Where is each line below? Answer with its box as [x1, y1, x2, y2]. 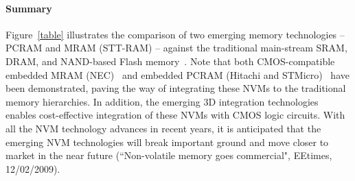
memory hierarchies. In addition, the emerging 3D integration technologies [5, 94, 319, 108]
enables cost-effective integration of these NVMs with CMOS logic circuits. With [5, 108, 345, 122]
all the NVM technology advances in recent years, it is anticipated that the [5, 121, 321, 135]
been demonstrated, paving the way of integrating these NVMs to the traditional [5, 81, 346, 95]
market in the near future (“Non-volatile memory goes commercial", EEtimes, [5, 148, 332, 162]
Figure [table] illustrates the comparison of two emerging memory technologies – [5, 27, 345, 41]
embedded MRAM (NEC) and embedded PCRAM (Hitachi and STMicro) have [5, 67, 350, 82]
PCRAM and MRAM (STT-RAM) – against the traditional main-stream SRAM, [5, 40, 347, 55]
